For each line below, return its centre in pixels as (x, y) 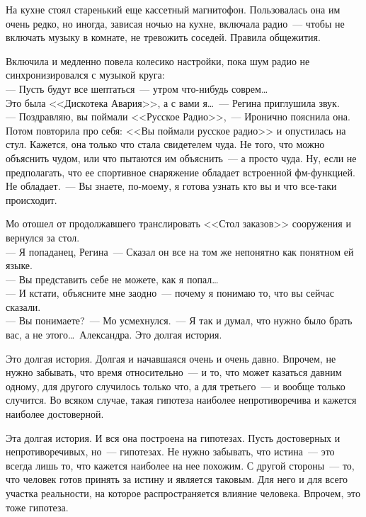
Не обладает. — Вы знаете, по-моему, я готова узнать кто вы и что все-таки (171, 186)
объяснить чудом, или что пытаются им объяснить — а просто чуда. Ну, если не (181, 158)
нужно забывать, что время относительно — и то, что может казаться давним (174, 372)
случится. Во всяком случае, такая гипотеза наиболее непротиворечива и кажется (181, 400)
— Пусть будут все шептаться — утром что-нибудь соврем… (137, 88)
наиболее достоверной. (55, 414)
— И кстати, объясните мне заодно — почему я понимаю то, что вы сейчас (170, 293)
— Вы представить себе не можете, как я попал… (112, 279)
